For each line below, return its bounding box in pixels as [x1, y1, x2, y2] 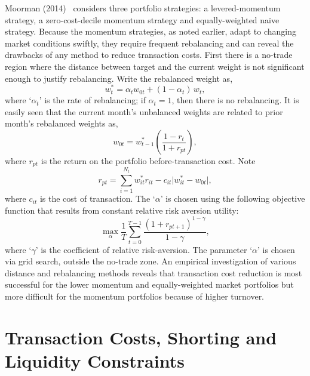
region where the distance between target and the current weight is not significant [5, 60, 305, 72]
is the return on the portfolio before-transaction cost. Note [41, 155, 256, 167]
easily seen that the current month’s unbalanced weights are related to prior [5, 105, 283, 118]
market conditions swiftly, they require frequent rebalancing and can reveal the [5, 36, 294, 49]
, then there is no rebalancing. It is [171, 94, 299, 106]
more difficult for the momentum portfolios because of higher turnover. [5, 290, 265, 303]
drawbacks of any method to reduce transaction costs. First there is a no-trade [5, 48, 293, 61]
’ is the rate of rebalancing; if [39, 94, 146, 106]
